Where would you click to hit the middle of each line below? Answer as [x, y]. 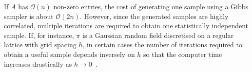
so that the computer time [183, 54]
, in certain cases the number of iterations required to [162, 45]
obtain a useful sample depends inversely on [69, 54]
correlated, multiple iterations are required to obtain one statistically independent [126, 26]
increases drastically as [38, 63]
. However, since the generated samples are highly [154, 16]
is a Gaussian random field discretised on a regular [158, 35]
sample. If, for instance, [39, 35]
